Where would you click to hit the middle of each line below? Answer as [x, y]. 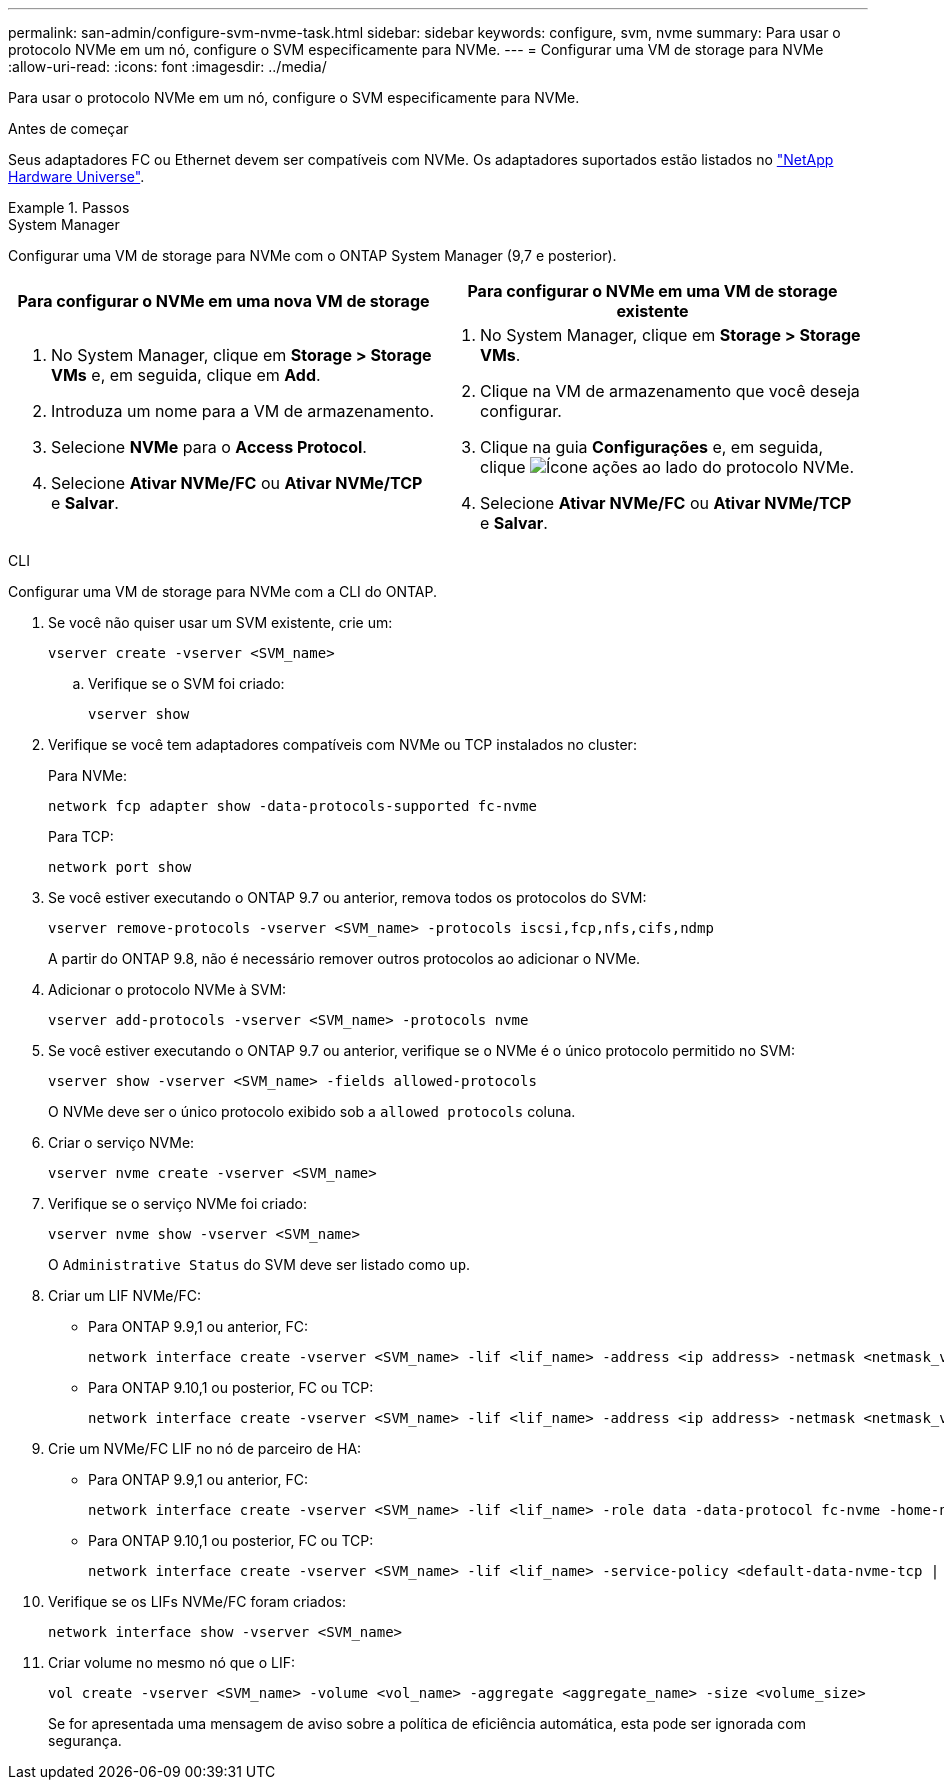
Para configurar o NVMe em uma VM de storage [652, 291]
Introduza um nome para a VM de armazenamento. [243, 411]
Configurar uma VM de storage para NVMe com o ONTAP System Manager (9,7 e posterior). [312, 255]
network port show [120, 867]
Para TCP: [81, 836]
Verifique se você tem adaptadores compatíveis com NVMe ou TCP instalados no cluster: [342, 744]
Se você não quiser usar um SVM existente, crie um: [220, 622]
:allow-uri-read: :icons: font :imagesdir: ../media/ [167, 66]
